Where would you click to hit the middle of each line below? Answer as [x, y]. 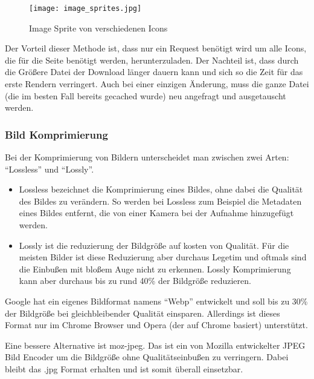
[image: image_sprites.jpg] [85, 8]
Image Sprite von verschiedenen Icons [98, 28]
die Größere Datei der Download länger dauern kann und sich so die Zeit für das [154, 72]
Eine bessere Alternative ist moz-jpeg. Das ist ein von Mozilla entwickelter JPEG [155, 345]
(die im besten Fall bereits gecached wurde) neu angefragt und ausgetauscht [146, 95]
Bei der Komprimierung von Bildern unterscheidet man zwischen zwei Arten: [147, 157]
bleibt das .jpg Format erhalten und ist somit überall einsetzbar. [124, 368]
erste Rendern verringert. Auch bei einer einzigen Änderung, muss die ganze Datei [157, 84]
